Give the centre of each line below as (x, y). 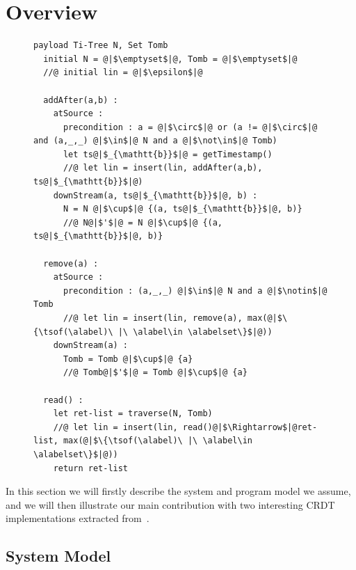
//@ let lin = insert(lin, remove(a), (153, 318)
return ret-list (91, 468)
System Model (58, 556)
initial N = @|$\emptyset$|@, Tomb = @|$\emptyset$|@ (170, 59)
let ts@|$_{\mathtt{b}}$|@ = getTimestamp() (168, 154)
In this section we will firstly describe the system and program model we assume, (178, 491)
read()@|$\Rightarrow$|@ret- (250, 427)
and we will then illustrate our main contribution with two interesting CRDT (170, 504)
